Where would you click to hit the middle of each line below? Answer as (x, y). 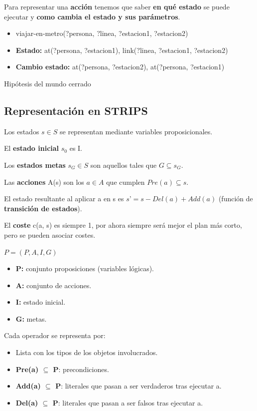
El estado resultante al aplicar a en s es (64, 199)
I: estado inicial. (41, 302)
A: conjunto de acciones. (54, 285)
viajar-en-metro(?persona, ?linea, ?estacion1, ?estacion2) (102, 33)
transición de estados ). (43, 208)
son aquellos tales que (124, 165)
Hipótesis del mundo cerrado (48, 83)
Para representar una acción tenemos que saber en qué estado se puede (117, 6)
